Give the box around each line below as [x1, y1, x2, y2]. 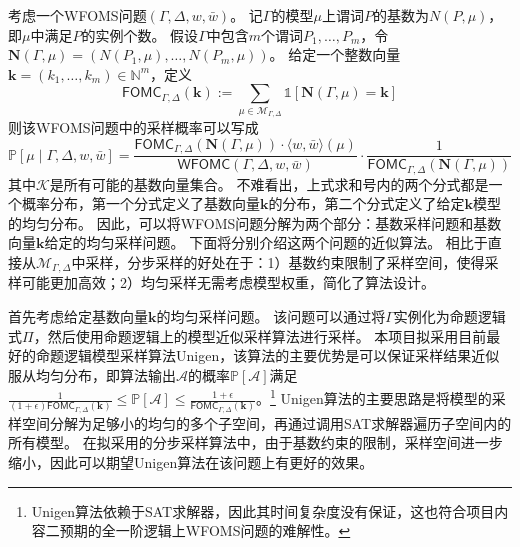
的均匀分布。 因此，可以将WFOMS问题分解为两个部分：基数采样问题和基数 [8, 212, 502, 233]
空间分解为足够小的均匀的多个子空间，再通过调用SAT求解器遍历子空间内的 [21, 412, 512, 433]
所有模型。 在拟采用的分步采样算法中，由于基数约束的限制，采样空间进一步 [8, 432, 503, 453]
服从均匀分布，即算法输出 [8, 364, 176, 385]
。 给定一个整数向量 [269, 44, 401, 65]
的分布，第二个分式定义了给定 [268, 193, 465, 214]
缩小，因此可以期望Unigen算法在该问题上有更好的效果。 [8, 451, 374, 472]
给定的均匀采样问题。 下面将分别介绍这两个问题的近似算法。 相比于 [44, 232, 488, 253]
